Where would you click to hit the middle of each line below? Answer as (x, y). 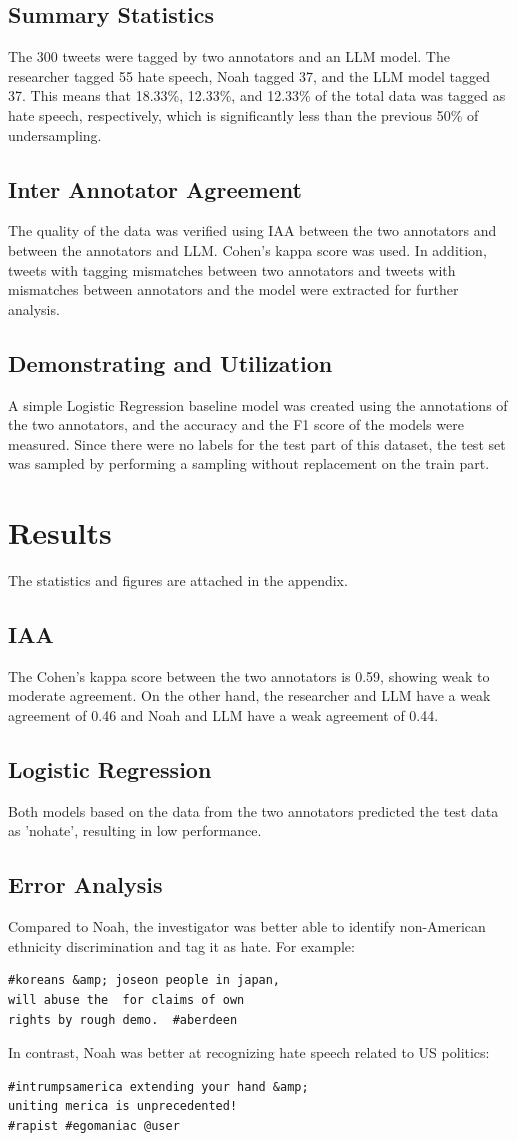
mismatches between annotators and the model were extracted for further (233, 289)
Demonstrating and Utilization (170, 362)
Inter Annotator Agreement (155, 188)
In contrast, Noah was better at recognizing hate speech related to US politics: (249, 1052)
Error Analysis (85, 884)
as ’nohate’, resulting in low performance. (135, 830)
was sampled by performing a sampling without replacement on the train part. (249, 463)
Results (60, 532)
